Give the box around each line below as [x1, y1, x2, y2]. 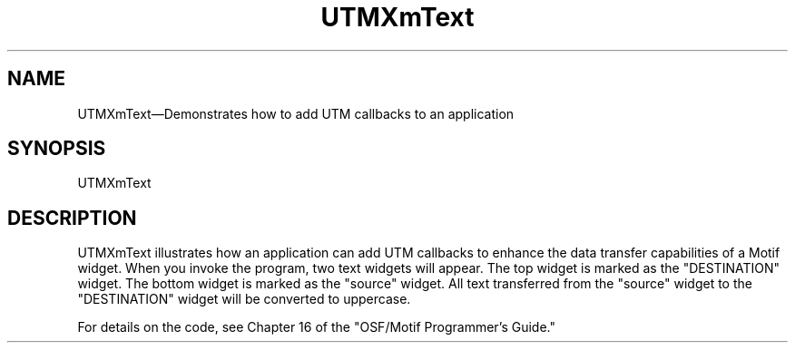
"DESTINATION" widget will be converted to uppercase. [77, 291, 411, 307]
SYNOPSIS [7, 137, 106, 160]
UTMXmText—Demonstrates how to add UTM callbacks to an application [77, 105, 515, 122]
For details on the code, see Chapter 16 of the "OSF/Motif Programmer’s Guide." [77, 319, 555, 335]
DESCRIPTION [7, 206, 137, 229]
